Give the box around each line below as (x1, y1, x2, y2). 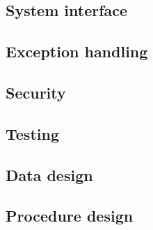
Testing (6, 122, 59, 144)
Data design (6, 164, 93, 185)
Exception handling (6, 41, 148, 62)
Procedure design (6, 205, 134, 227)
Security (6, 81, 66, 103)
